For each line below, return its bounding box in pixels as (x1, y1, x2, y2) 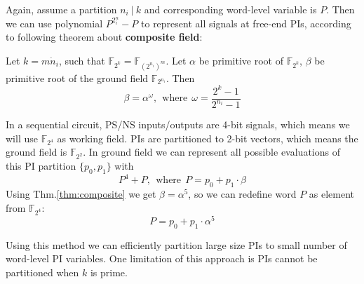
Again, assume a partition (6, 2, 117, 16)
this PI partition (6, 158, 76, 173)
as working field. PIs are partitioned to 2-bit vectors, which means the (57, 130, 358, 145)
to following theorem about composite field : (6, 29, 203, 44)
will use (6, 130, 38, 145)
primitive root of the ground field (6, 70, 149, 85)
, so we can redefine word (188, 187, 297, 201)
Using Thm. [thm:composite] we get (6, 187, 156, 201)
